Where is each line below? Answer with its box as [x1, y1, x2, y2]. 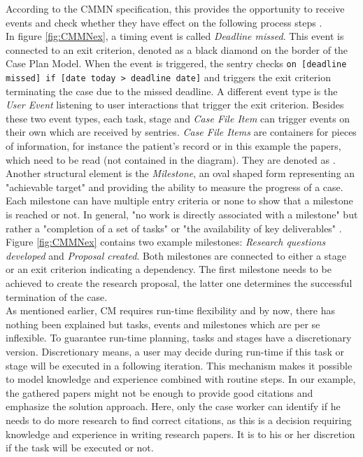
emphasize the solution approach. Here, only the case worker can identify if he [6, 399, 341, 414]
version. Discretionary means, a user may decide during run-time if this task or [6, 344, 344, 358]
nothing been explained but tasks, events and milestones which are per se [6, 316, 320, 331]
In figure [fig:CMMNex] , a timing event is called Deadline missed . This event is [6, 29, 344, 43]
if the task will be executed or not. [6, 440, 154, 455]
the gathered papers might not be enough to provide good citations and [6, 385, 313, 400]
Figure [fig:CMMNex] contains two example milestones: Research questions [6, 234, 326, 249]
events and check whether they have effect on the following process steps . [6, 15, 322, 29]
